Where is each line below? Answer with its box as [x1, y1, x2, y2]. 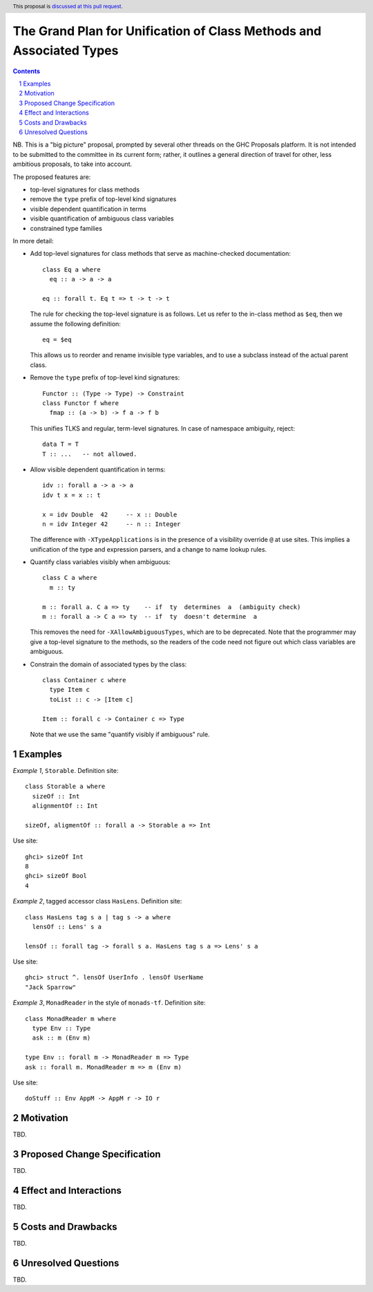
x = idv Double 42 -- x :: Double [42, 510, 178, 518]
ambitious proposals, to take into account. [12, 160, 133, 169]
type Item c [49, 686, 90, 694]
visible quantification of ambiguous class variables [30, 214, 174, 223]
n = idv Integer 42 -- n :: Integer [42, 520, 181, 528]
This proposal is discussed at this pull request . [12, 3, 124, 10]
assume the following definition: [30, 319, 121, 328]
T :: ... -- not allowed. [42, 450, 137, 458]
